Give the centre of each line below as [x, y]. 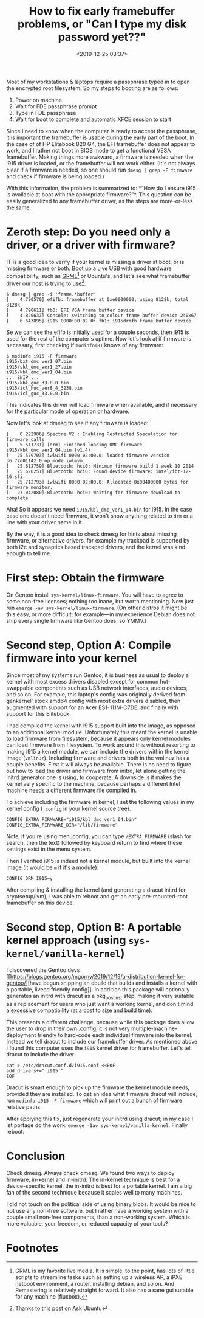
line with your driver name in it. [45, 522]
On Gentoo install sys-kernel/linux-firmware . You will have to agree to [95, 595]
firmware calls [25, 440]
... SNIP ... [23, 378]
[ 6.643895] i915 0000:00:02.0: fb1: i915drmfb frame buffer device [99, 321]
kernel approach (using [66, 940]
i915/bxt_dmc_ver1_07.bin [39, 362]
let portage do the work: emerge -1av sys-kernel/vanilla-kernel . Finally [97, 1125]
